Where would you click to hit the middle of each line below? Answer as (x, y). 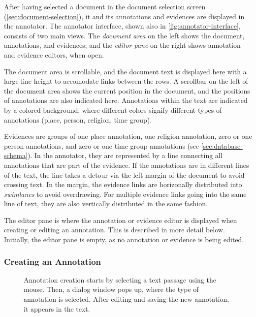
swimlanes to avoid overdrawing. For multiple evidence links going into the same (125, 194)
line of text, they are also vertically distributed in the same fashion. (106, 204)
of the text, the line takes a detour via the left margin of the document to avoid (124, 174)
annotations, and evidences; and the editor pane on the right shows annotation (122, 45)
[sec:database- (222, 145)
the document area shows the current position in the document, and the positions (127, 90)
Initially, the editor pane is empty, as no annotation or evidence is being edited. (124, 239)
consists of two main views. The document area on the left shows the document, (124, 35)
